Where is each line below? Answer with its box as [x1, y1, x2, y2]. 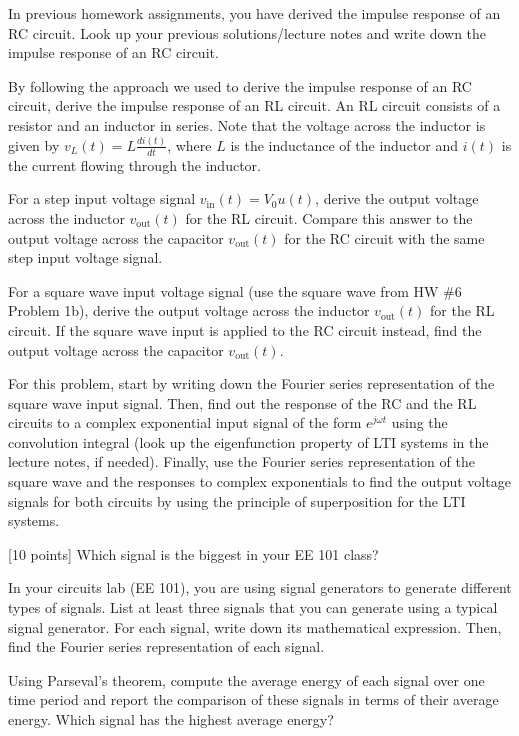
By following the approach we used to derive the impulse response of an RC [8, 75, 472, 96]
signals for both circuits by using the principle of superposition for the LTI [8, 490, 466, 511]
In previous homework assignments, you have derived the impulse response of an [8, 3, 501, 23]
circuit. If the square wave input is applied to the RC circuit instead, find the [8, 319, 482, 340]
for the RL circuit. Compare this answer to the [185, 207, 473, 228]
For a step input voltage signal [8, 188, 196, 209]
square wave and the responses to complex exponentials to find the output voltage [8, 471, 511, 492]
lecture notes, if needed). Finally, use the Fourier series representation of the [8, 451, 475, 472]
